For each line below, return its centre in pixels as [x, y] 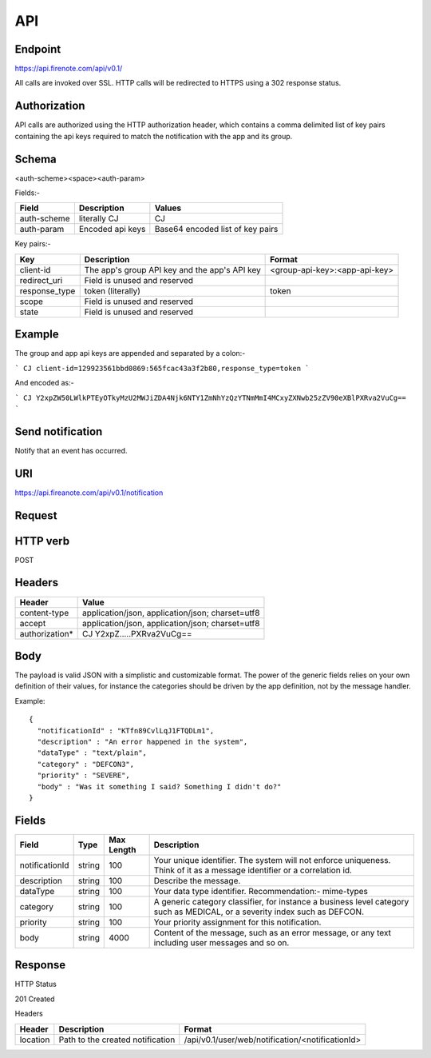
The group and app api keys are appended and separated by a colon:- [130, 353]
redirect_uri [41, 280]
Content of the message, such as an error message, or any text [272, 932]
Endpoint [38, 49]
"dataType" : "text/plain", [92, 753]
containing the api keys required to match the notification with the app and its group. [154, 136]
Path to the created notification [117, 1040]
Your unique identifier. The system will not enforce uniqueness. [272, 860]
